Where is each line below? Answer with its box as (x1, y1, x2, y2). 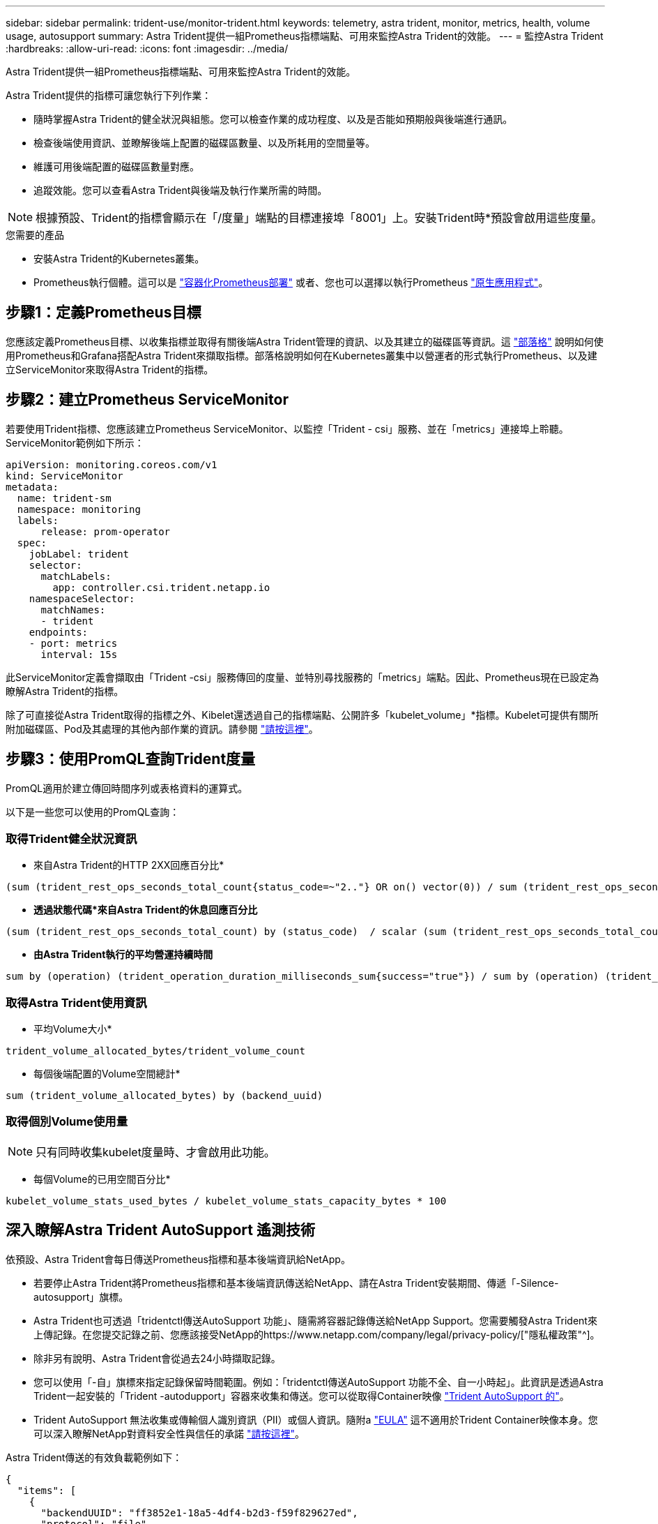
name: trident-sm (17, 492, 112, 504)
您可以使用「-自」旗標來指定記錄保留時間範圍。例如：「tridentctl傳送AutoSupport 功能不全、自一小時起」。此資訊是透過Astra (33, 1375, 604, 1388)
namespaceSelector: (29, 592, 135, 604)
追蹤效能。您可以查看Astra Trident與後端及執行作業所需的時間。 (33, 184, 328, 196)
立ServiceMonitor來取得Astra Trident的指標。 (6, 363, 214, 375)
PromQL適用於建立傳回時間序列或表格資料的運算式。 (6, 782, 248, 794)
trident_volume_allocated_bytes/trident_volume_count (6, 1045, 305, 1057)
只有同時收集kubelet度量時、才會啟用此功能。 (36, 1144, 275, 1159)
